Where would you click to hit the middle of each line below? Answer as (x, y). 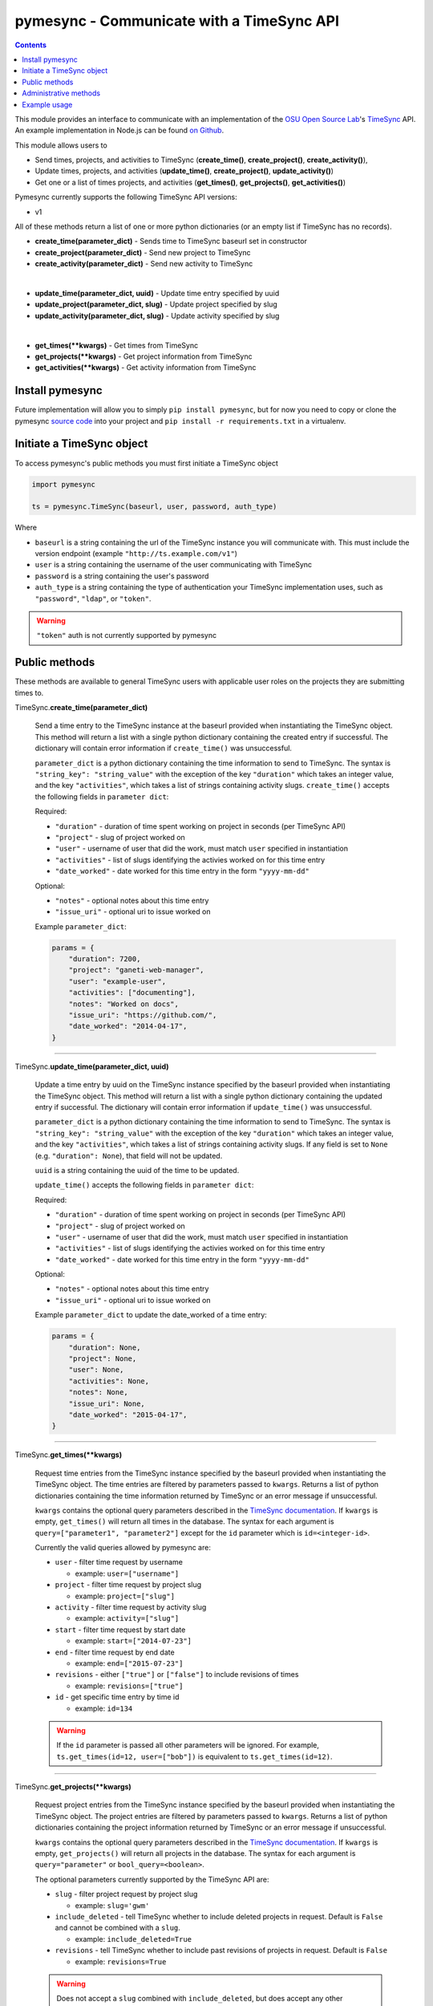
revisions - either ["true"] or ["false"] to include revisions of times (177, 1675)
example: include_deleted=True (134, 1939)
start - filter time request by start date (120, 1630)
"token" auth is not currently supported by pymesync (126, 636)
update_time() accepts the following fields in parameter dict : (144, 1185)
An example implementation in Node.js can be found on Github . (119, 130)
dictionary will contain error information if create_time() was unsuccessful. (164, 748)
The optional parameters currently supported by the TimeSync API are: (152, 1879)
